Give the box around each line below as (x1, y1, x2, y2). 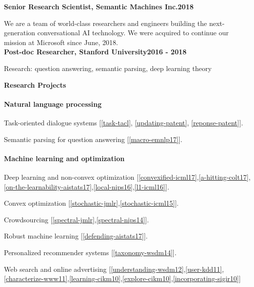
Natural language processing (4, 98, 102, 109)
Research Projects (4, 79, 66, 90)
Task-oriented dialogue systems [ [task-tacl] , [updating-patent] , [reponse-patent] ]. (4, 117, 243, 127)
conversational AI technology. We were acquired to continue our (37, 27, 229, 38)
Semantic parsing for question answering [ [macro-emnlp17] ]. (4, 134, 183, 144)
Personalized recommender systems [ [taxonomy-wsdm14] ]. (4, 247, 177, 257)
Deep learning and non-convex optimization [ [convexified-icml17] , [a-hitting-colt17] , (4, 171, 251, 182)
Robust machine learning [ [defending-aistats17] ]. (4, 231, 148, 241)
